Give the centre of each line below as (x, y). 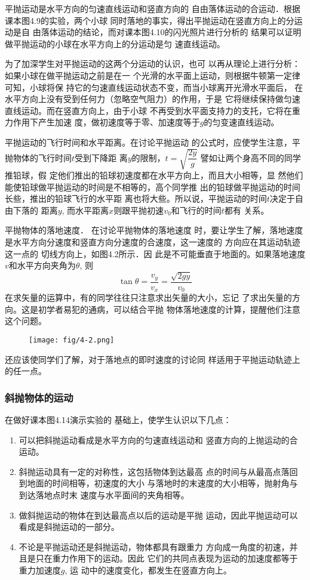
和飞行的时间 (196, 210)
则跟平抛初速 (139, 210)
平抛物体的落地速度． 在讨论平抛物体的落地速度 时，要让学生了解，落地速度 (154, 230)
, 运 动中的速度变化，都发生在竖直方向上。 (148, 570)
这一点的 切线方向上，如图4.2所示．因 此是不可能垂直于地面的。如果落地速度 (155, 253)
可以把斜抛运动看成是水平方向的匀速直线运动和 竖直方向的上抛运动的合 (158, 439)
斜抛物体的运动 (39, 397)
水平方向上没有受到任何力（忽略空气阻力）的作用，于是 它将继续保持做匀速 (153, 99)
